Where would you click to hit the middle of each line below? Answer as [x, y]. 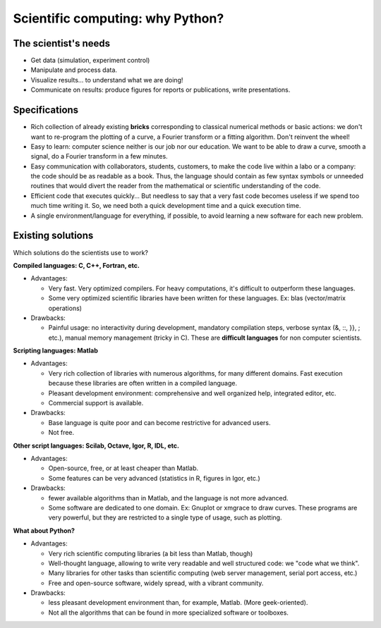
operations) [65, 308]
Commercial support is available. [96, 403]
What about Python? [44, 530]
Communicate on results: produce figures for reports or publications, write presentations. [161, 90]
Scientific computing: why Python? [119, 18]
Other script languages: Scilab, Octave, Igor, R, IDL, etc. [96, 445]
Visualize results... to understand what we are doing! [107, 80]
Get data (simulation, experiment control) [90, 61]
